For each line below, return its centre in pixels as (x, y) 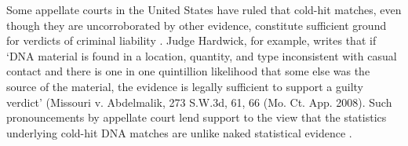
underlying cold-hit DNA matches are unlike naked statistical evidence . (179, 132)
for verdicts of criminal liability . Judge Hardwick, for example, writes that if (191, 40)
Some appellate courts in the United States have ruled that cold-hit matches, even (204, 9)
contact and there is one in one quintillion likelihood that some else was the (188, 71)
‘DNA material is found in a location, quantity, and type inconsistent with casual (202, 55)
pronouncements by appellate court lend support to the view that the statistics (197, 117)
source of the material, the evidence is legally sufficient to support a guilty (185, 86)
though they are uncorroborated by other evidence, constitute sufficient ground (197, 25)
